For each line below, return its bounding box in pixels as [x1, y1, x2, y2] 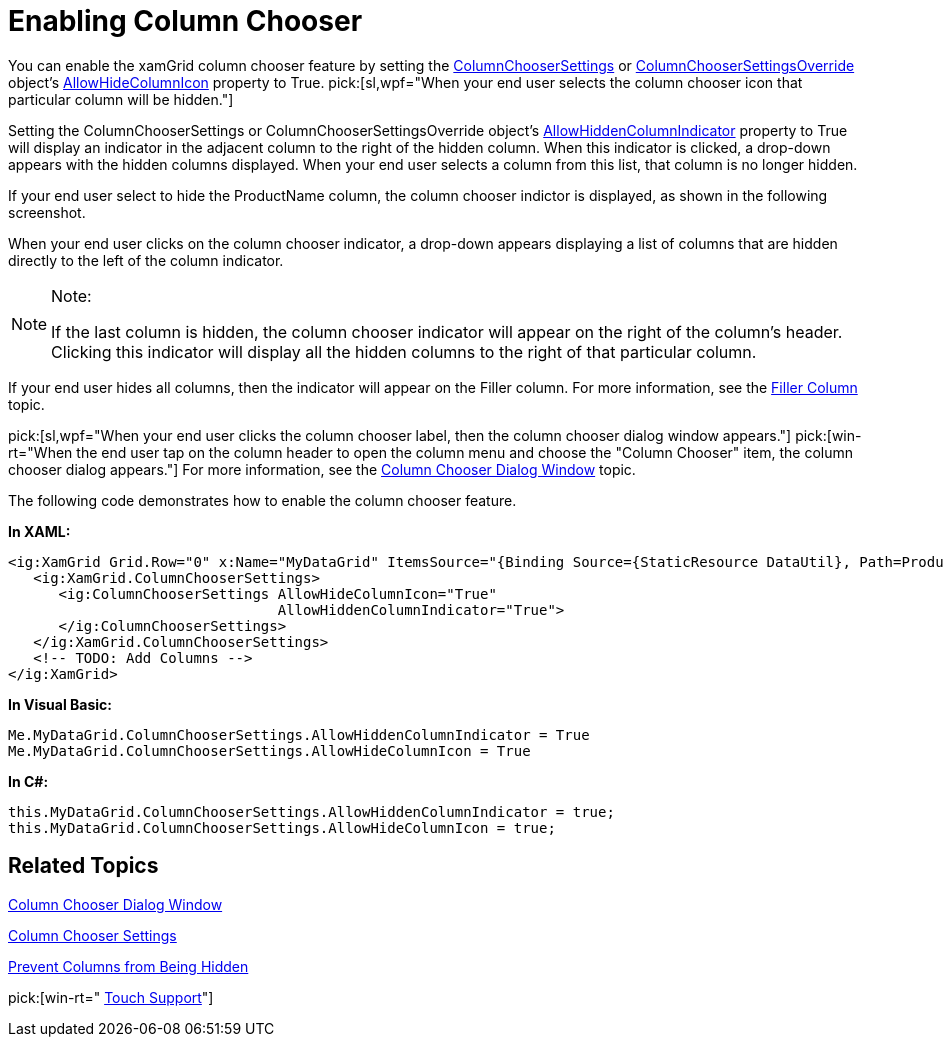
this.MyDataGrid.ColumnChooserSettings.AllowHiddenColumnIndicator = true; [8, 803, 615, 820]
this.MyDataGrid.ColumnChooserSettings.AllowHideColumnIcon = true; [8, 819, 556, 836]
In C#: [8, 772, 49, 790]
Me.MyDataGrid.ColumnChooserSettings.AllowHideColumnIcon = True [8, 742, 531, 759]
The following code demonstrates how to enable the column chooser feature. [8, 491, 517, 509]
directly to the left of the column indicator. [8, 251, 284, 269]
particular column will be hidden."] [8, 90, 234, 108]
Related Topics [8, 853, 159, 879]
